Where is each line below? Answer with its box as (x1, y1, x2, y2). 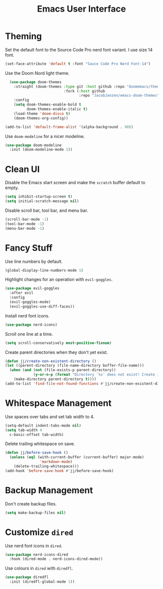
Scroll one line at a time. (5, 331, 53, 337)
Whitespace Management (5, 398, 112, 409)
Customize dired (5, 526, 74, 537)
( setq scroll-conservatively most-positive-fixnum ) (5, 340, 112, 346)
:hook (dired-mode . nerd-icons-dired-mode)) (9, 556, 103, 562)
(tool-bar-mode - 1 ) (5, 221, 45, 226)
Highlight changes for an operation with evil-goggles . (5, 277, 113, 282)
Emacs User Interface (37, 3, 126, 15)
